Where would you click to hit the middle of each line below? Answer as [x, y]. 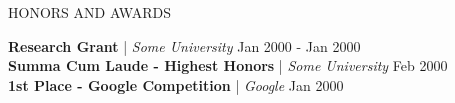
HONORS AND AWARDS [89, 12]
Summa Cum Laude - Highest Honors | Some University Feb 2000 [228, 65]
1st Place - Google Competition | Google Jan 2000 [176, 84]
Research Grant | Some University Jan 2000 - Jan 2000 [184, 45]
